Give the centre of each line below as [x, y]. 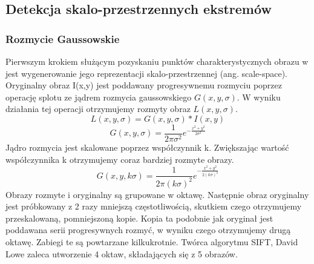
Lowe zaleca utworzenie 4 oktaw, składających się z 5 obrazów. [122, 253]
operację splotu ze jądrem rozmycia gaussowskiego [99, 97]
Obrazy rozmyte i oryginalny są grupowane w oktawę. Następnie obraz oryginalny [157, 194]
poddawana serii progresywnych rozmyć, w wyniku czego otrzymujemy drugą [148, 230]
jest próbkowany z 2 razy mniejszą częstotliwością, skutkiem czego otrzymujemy [154, 206]
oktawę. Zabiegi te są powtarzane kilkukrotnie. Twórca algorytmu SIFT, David [152, 241]
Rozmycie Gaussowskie [63, 38]
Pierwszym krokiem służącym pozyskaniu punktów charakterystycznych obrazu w [157, 61]
